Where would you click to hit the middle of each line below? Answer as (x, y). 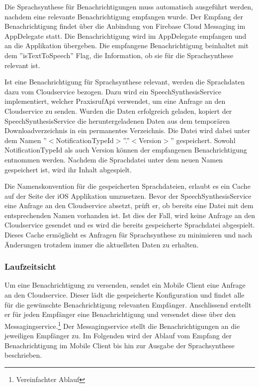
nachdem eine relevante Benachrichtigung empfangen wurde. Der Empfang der (124, 16)
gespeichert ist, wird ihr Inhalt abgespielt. (68, 169)
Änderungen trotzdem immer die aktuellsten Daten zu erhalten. (102, 244)
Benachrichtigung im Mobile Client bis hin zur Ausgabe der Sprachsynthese (120, 345)
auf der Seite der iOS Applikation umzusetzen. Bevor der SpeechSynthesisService (128, 195)
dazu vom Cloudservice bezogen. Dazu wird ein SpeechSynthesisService (113, 91)
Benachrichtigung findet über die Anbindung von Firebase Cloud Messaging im (125, 26)
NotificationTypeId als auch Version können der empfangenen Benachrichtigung (126, 150)
